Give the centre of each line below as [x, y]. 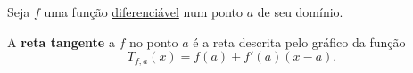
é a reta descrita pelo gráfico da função [299, 41]
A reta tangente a [61, 41]
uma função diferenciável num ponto [144, 12]
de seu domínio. [300, 12]
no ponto [154, 41]
